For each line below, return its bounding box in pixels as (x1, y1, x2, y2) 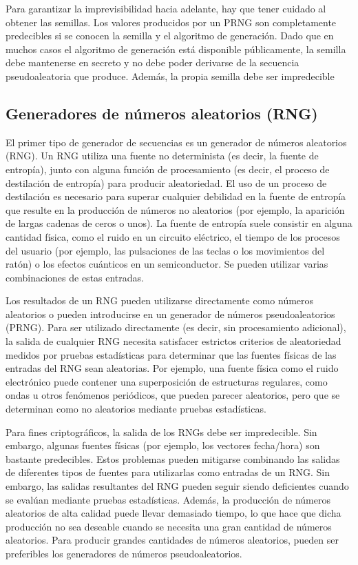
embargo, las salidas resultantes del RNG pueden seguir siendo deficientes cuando (6, 479, 349, 493)
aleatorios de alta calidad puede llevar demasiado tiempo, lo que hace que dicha (6, 506, 341, 520)
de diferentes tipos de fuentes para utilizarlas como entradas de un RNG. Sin (6, 465, 330, 479)
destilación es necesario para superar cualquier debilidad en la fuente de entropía (6, 189, 346, 204)
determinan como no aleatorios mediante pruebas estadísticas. (6, 402, 266, 416)
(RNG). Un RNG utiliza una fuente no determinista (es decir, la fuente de (6, 148, 319, 163)
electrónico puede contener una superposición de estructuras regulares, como (6, 374, 328, 388)
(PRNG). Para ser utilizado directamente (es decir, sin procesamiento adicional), (6, 320, 346, 335)
